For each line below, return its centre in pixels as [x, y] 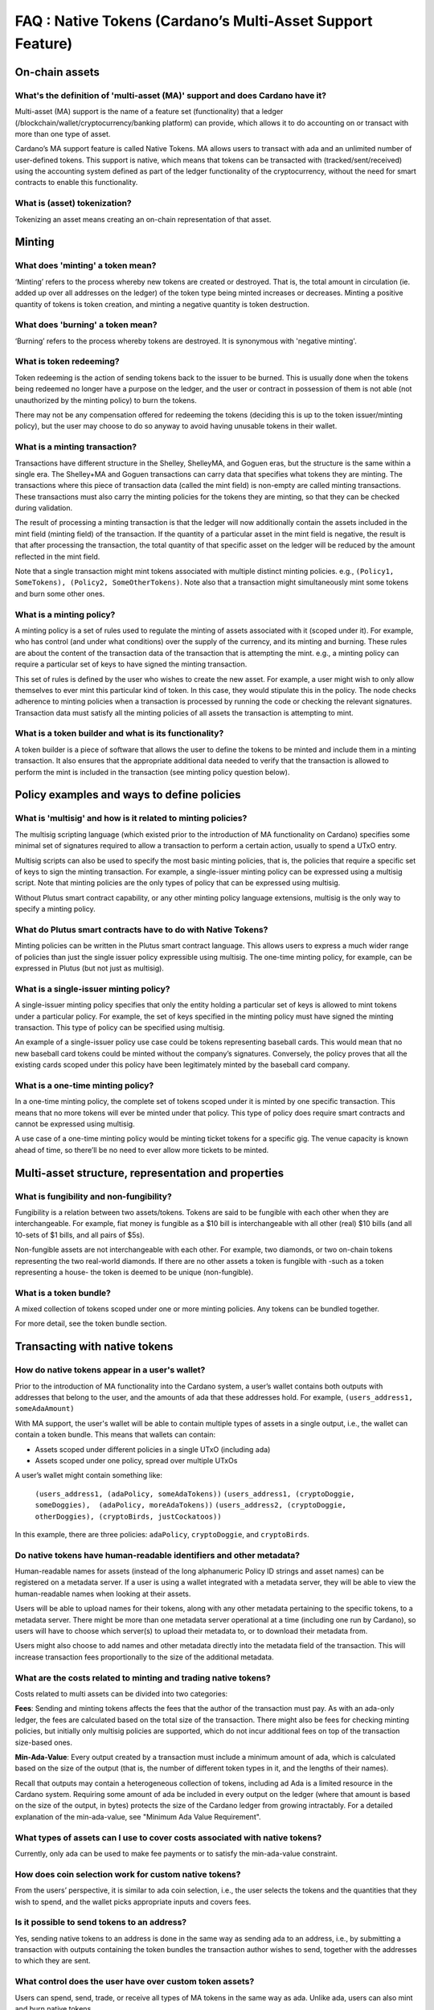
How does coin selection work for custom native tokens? [128, 1874]
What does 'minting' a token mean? [86, 265]
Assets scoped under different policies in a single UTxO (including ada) [153, 1449]
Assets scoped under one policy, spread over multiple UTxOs [136, 1460]
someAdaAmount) [45, 1409]
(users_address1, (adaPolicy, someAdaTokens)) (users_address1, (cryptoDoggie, [195, 1494]
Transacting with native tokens [94, 1347]
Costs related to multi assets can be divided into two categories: [121, 1693]
